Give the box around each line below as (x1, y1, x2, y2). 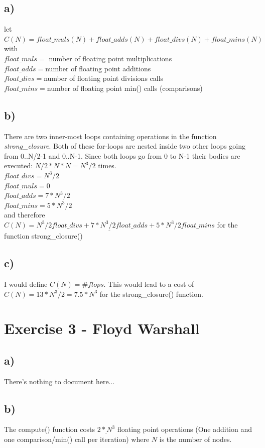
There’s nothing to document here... (4, 376, 115, 386)
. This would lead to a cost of (103, 278, 194, 289)
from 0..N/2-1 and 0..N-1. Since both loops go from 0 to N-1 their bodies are (4, 150, 240, 161)
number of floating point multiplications (49, 53, 172, 63)
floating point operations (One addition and (117, 424, 252, 434)
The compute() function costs (4, 424, 95, 434)
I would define (4, 278, 48, 289)
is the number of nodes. (159, 434, 232, 444)
